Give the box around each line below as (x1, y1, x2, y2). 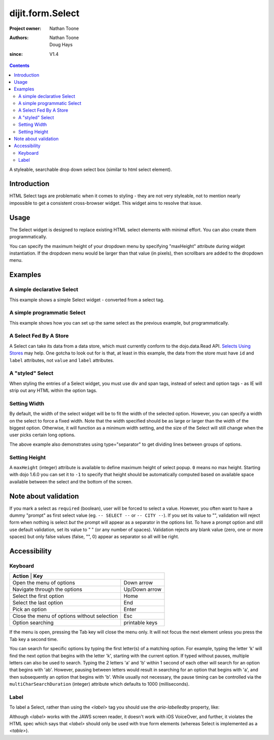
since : (9, 51, 23, 57)
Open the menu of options (12, 579, 76, 586)
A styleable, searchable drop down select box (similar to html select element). (9, 166, 172, 172)
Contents (9, 62, 30, 68)
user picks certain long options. (9, 432, 76, 438)
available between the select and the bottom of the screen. (9, 478, 133, 484)
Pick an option (12, 606, 47, 613)
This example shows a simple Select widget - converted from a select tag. (9, 297, 164, 303)
